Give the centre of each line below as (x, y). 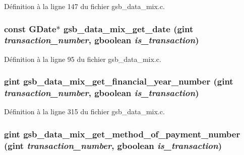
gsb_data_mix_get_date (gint (128, 28)
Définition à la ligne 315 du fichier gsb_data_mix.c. (84, 111)
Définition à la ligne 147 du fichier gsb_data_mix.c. (84, 6)
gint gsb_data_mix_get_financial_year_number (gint (119, 81)
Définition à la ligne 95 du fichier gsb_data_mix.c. (83, 59)
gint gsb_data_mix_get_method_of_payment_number (122, 134)
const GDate (30, 28)
